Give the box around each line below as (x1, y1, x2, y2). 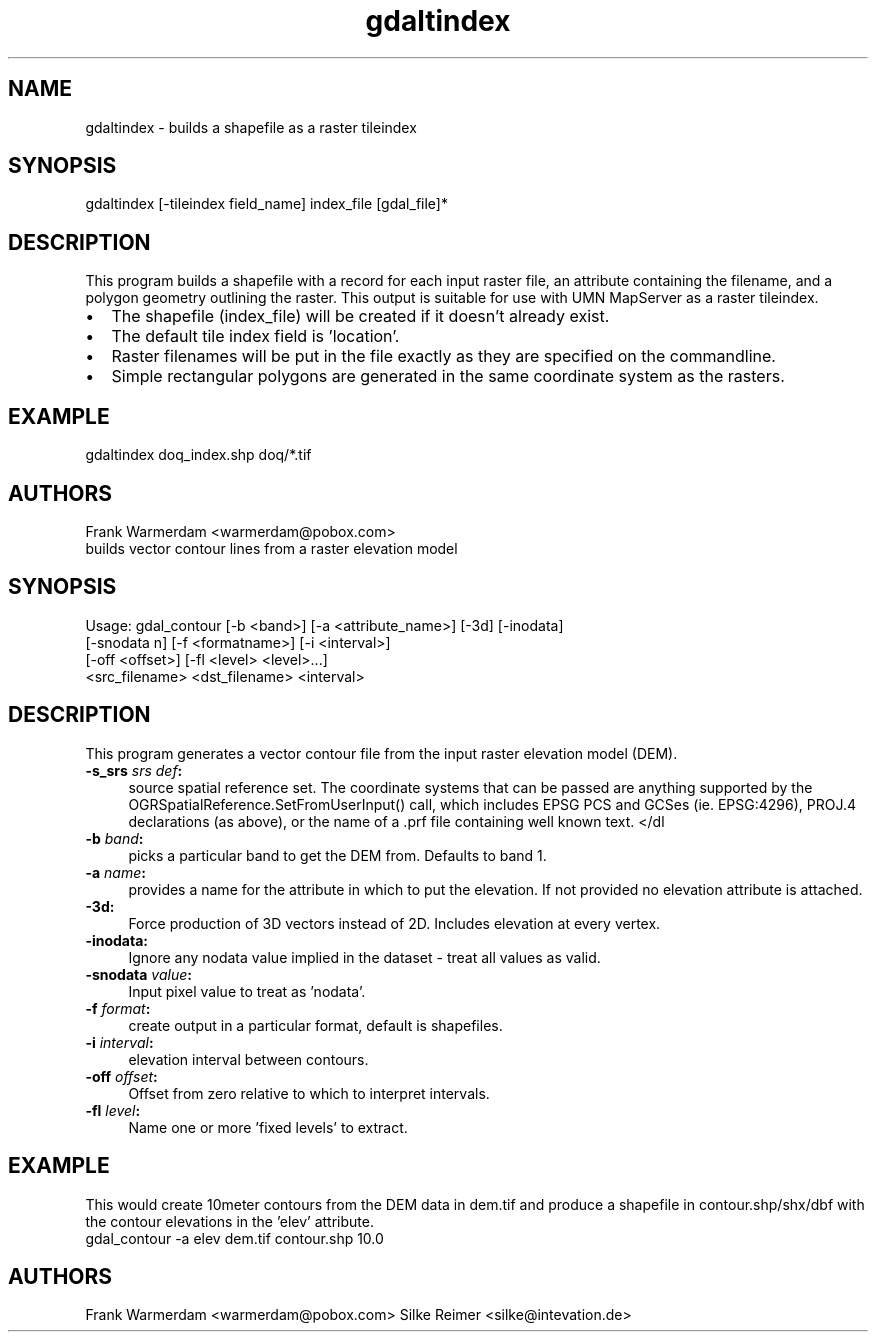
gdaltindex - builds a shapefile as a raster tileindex (85, 118, 417, 136)
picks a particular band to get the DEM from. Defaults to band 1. (128, 846, 547, 864)
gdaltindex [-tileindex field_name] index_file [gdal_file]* (85, 195, 448, 213)
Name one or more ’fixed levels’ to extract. (128, 1118, 408, 1136)
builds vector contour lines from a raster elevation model (85, 539, 458, 557)
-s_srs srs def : (85, 761, 183, 779)
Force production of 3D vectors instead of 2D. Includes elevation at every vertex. (128, 914, 661, 932)
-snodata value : (85, 965, 192, 983)
